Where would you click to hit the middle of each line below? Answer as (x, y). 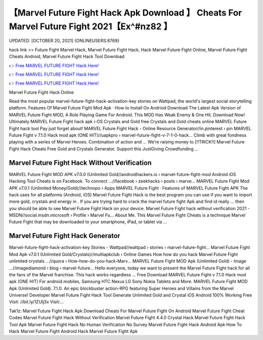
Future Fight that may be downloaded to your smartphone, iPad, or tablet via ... (88, 222)
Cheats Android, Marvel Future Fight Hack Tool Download (67, 56)
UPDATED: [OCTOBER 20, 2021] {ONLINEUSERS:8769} (64, 41)
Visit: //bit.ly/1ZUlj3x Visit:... (37, 302)
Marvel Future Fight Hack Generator (65, 236)
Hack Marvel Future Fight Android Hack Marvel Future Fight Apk (73, 331)
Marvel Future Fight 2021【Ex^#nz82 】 (91, 26)
